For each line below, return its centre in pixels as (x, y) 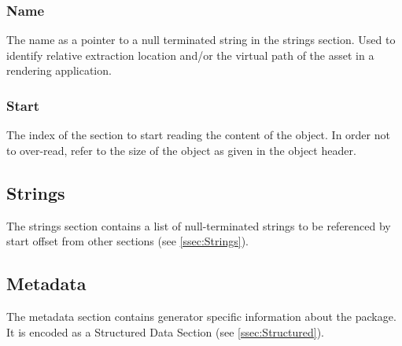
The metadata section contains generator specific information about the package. (201, 316)
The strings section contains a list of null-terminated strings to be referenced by (199, 225)
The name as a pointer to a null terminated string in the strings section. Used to (201, 40)
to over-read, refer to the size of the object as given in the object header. (181, 150)
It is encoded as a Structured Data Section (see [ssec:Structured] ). (166, 331)
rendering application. (59, 70)
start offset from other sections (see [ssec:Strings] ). (127, 241)
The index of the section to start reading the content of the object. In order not (198, 135)
